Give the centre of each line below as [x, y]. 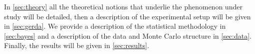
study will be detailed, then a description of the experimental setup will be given [127, 16]
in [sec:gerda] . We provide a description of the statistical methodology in [115, 26]
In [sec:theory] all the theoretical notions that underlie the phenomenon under [123, 6]
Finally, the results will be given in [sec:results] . [77, 45]
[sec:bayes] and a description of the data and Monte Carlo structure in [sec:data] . [128, 35]
